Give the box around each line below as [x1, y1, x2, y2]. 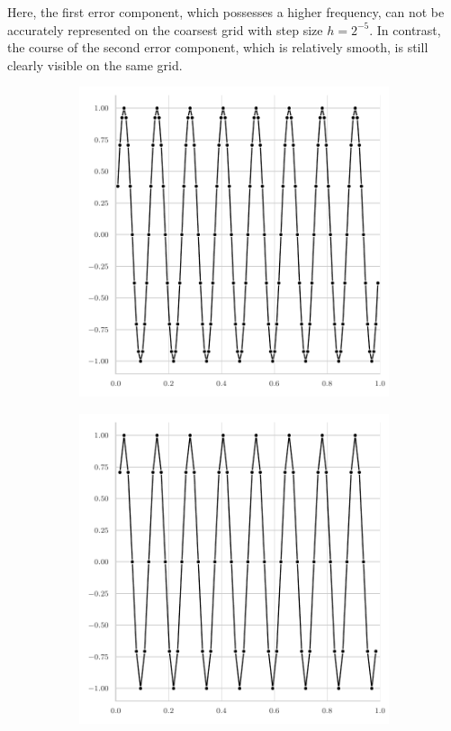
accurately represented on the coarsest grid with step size [7, 20, 323, 39]
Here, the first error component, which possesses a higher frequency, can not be [7, 3, 445, 21]
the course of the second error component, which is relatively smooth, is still [7, 38, 428, 57]
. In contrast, [369, 20, 441, 39]
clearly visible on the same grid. [7, 55, 183, 74]
